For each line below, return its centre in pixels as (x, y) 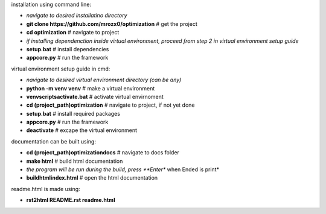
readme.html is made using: (46, 189)
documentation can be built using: (54, 141)
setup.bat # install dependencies (68, 49)
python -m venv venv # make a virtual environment (91, 88)
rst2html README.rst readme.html (71, 200)
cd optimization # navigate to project (73, 33)
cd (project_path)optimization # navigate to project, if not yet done (111, 105)
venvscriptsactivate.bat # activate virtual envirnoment (95, 96)
